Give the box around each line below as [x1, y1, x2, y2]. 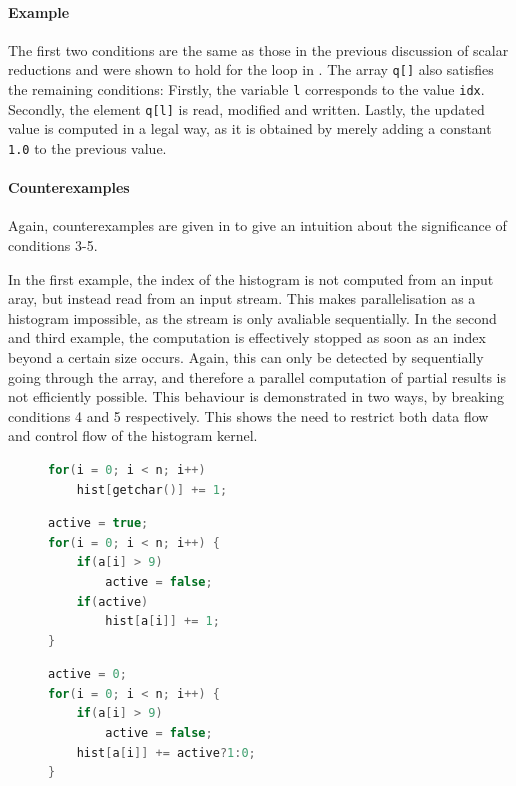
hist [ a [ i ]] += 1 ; [105, 614, 220, 629]
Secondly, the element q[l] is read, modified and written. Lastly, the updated [8, 98, 485, 119]
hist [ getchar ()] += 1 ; [76, 482, 228, 497]
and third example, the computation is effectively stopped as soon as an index [8, 327, 486, 348]
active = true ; [48, 516, 149, 531]
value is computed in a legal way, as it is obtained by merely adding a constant [8, 118, 492, 139]
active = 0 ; [48, 667, 127, 682]
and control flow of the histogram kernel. [8, 425, 258, 446]
